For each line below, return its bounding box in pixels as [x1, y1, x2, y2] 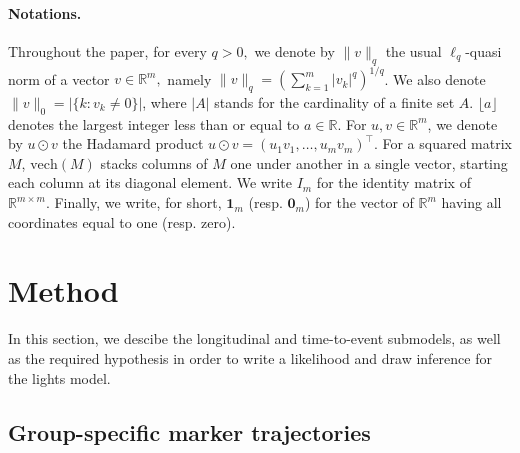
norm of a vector [8, 68, 110, 89]
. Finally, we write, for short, [45, 192, 222, 213]
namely [167, 68, 212, 89]
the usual [385, 40, 442, 61]
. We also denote [384, 68, 486, 89]
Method [8, 270, 119, 311]
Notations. [8, 2, 82, 23]
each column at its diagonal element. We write [8, 172, 292, 193]
